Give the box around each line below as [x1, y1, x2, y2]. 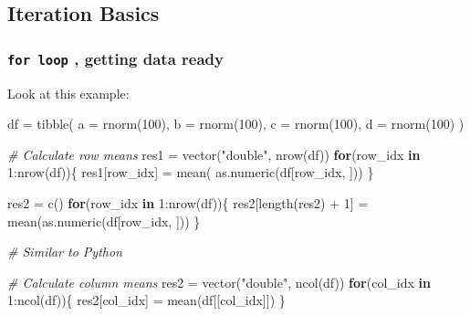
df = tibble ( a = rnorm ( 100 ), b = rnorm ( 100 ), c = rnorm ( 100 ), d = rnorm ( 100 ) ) [7, 114, 465, 133]
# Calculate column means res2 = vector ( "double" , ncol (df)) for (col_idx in [7, 272, 431, 291]
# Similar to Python [7, 242, 122, 261]
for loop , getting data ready [7, 47, 224, 69]
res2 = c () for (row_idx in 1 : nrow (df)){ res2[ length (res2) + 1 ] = [7, 193, 369, 212]
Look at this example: [7, 83, 130, 102]
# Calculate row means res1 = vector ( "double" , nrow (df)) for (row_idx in [7, 144, 421, 163]
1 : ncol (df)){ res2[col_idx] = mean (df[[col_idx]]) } [7, 290, 286, 310]
